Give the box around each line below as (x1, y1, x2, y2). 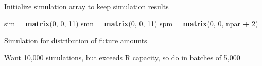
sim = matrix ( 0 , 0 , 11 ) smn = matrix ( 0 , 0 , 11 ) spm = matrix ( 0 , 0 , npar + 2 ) (4, 18, 258, 28)
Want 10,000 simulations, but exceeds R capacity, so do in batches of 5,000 (4, 52, 240, 62)
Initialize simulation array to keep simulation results (4, 1, 169, 11)
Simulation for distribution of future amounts (4, 35, 147, 46)
